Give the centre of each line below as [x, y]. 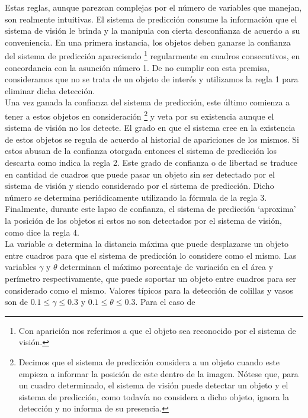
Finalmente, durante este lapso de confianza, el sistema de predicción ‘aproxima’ [150, 209]
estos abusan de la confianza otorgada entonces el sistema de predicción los [141, 151]
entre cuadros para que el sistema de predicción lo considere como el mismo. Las [151, 255]
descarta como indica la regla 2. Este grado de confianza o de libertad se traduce [151, 163]
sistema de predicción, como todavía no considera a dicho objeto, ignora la [154, 396]
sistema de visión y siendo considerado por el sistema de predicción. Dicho [139, 186]
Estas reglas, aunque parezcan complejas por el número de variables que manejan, [153, 7]
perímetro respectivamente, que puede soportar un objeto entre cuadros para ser [150, 278]
